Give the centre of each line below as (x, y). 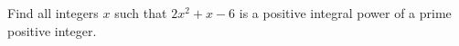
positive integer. (52, 30)
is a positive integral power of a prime (345, 13)
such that (141, 13)
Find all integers (53, 13)
